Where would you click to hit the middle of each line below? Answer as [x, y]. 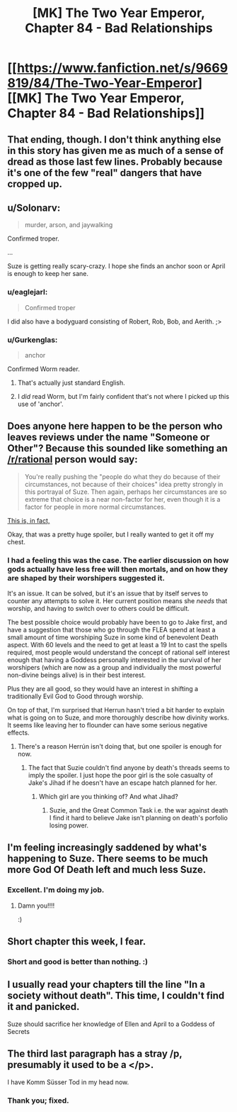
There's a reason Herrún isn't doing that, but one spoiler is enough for [120, 747]
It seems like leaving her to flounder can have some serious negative [108, 725]
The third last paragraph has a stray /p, [95, 1054]
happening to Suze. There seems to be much [108, 859]
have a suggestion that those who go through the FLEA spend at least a [111, 630]
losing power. [69, 825]
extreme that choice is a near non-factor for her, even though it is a [122, 499]
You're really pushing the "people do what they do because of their [122, 476]
